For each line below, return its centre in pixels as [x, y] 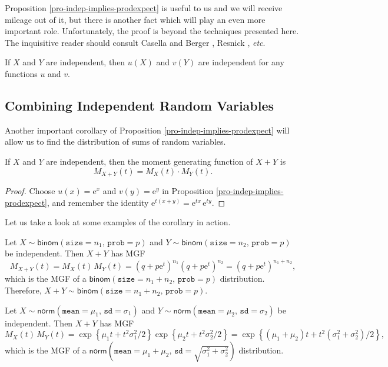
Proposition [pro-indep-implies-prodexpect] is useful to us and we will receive [144, 8]
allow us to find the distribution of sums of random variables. [115, 141]
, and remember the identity [98, 202]
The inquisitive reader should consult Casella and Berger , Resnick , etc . [135, 42]
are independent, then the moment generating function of [150, 161]
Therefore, [23, 290]
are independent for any [241, 62]
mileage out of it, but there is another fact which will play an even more [135, 19]
